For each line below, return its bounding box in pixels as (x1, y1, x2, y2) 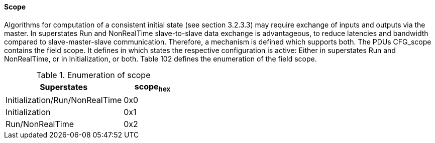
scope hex (134, 81, 171, 93)
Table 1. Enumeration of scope (36, 69, 151, 80)
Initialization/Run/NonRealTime (6, 94, 122, 105)
